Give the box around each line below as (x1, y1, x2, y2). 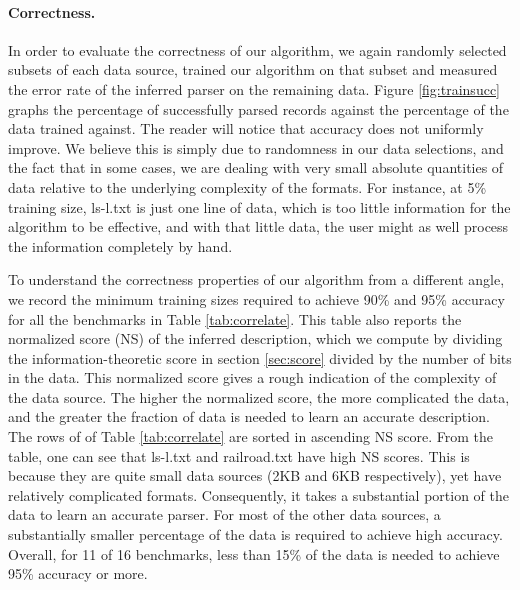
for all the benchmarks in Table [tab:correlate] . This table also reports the (8, 308, 462, 329)
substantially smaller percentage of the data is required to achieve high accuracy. (8, 524, 503, 545)
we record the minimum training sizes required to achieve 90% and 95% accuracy (8, 288, 505, 309)
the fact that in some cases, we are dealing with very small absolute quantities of (8, 157, 504, 178)
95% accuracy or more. (8, 563, 148, 584)
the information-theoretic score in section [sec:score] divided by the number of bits (8, 347, 512, 368)
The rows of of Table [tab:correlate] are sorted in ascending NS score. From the (8, 426, 493, 447)
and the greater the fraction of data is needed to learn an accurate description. (8, 406, 490, 427)
